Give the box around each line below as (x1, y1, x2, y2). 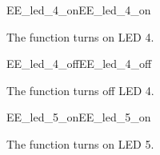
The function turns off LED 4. (6, 81, 154, 98)
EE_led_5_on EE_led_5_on (6, 109, 151, 125)
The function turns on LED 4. (6, 28, 154, 45)
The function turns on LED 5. (6, 135, 154, 152)
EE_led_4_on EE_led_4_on (6, 2, 151, 18)
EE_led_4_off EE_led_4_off (6, 55, 152, 72)
